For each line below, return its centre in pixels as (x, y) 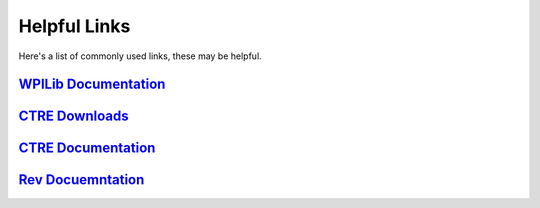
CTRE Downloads (73, 116)
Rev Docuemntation (81, 180)
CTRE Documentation (87, 148)
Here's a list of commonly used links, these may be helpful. (140, 56)
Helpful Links (74, 26)
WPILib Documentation (92, 84)
